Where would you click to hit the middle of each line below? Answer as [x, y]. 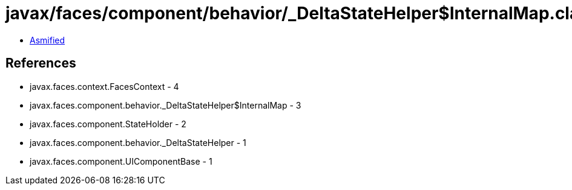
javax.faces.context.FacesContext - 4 [104, 86]
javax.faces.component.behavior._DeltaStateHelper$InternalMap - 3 [166, 105]
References [41, 63]
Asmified [48, 40]
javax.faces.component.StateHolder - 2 [108, 124]
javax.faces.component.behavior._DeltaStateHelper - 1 [138, 142]
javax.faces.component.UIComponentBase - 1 [121, 161]
